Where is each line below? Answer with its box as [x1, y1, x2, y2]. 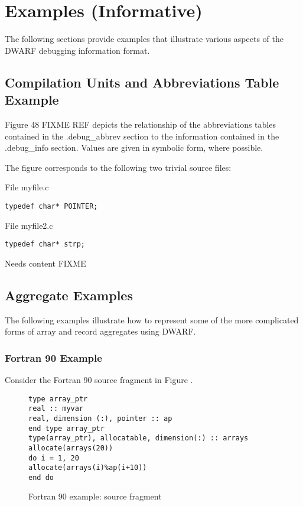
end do [28, 473, 54, 482]
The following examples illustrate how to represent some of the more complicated [5, 313, 299, 326]
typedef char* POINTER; [5, 202, 98, 210]
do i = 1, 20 [28, 453, 79, 462]
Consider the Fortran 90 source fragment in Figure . [5, 373, 193, 385]
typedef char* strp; [5, 240, 86, 249]
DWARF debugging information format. [5, 44, 150, 56]
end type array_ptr [28, 424, 105, 433]
